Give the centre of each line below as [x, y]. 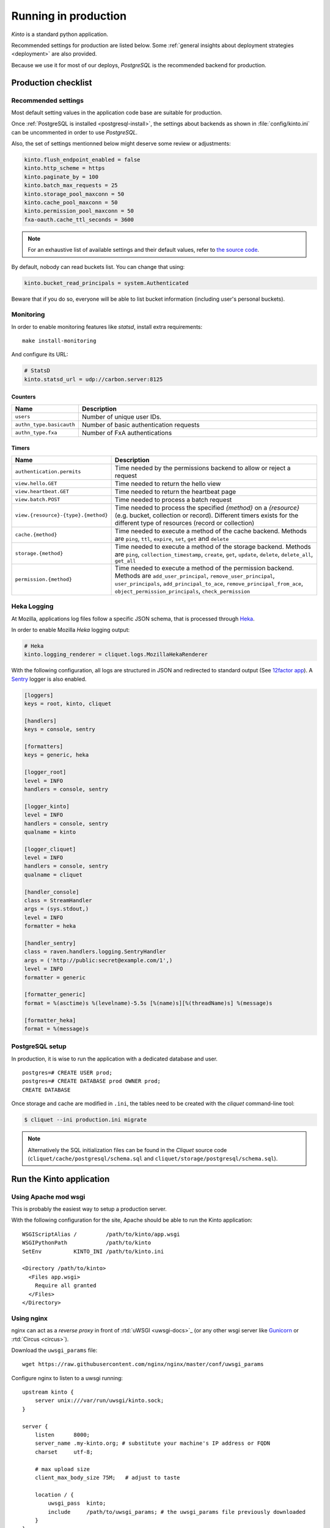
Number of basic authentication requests [141, 425]
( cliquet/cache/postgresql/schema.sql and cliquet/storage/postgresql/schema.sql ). [153, 1158]
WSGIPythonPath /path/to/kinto [87, 1243]
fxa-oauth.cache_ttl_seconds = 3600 [79, 219]
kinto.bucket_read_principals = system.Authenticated [106, 283]
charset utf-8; [64, 1452]
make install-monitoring [59, 341]
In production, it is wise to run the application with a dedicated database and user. [115, 1059]
